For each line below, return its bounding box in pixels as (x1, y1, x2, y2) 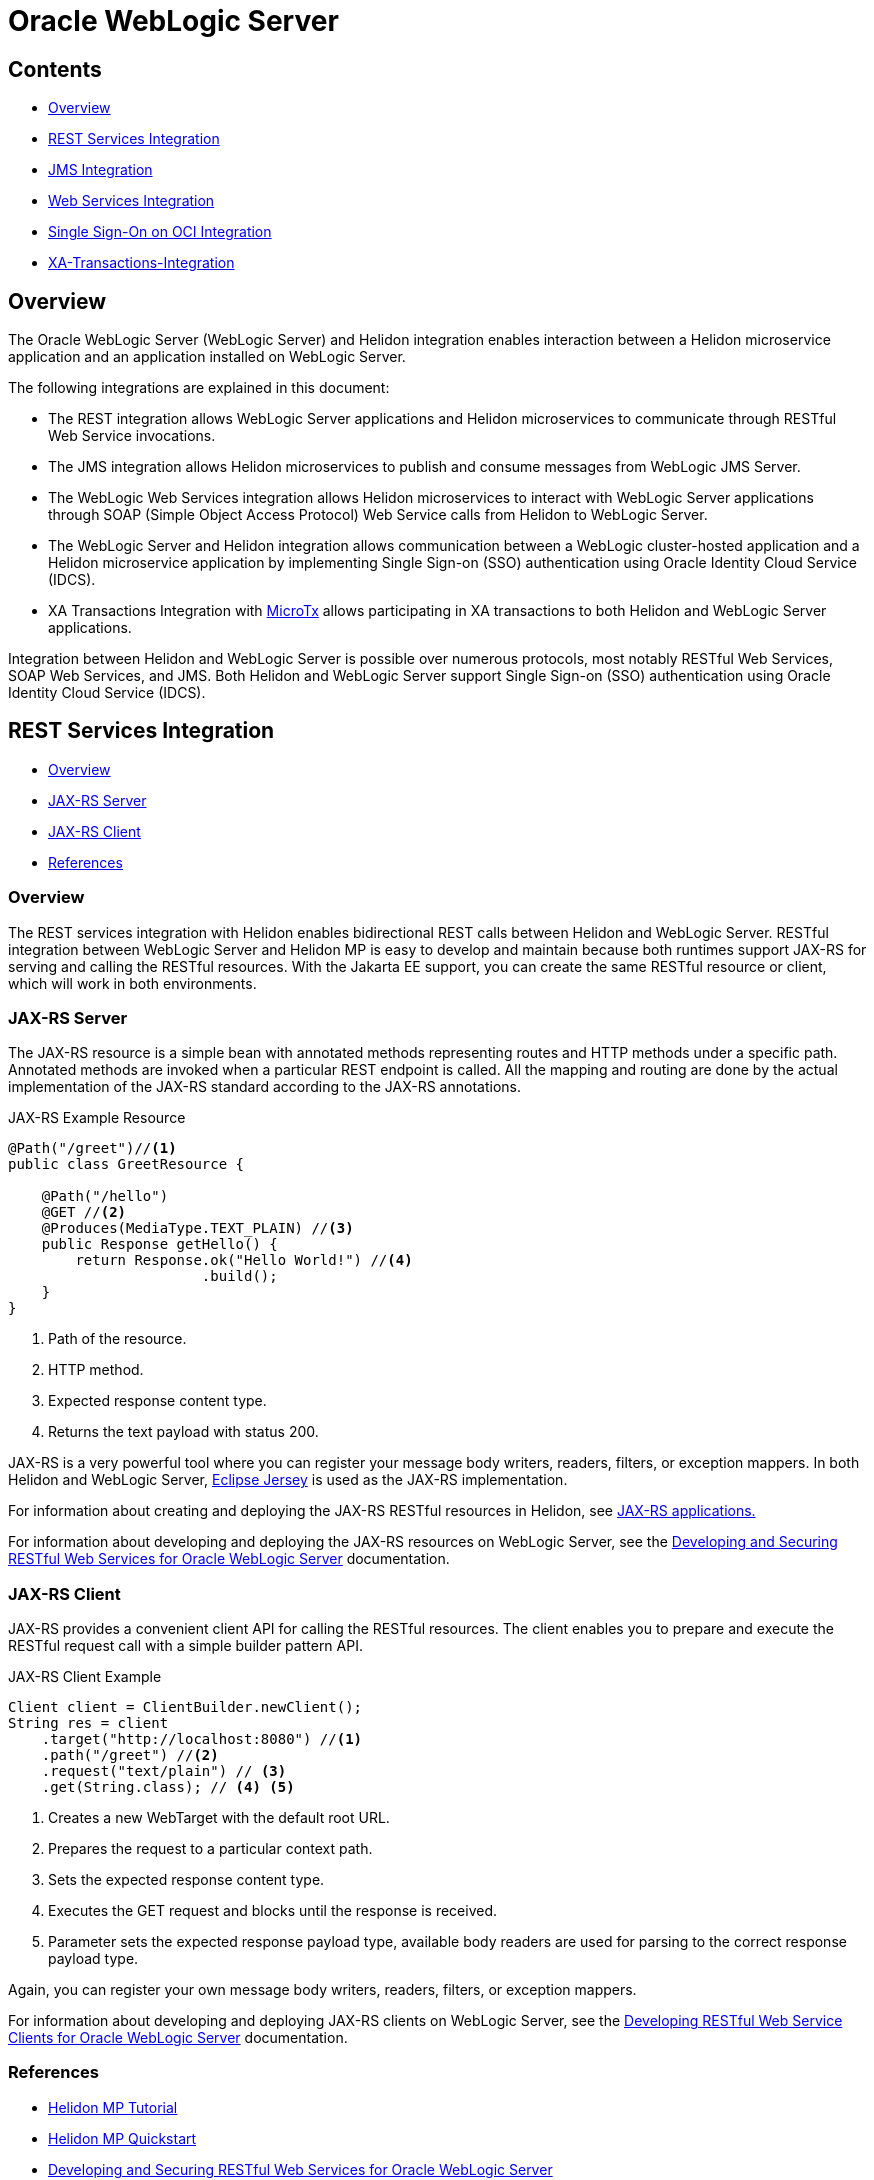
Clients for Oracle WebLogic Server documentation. (8, 2029, 348, 2047)
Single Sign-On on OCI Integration (48, 223, 272, 241)
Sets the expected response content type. (48, 1871, 325, 1889)
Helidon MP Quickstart (48, 2129, 197, 2147)
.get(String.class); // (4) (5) (41, 1779, 295, 1796)
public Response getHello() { (41, 1236, 278, 1253)
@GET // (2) (41, 1204, 127, 1221)
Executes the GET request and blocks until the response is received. (48, 1902, 497, 1920)
